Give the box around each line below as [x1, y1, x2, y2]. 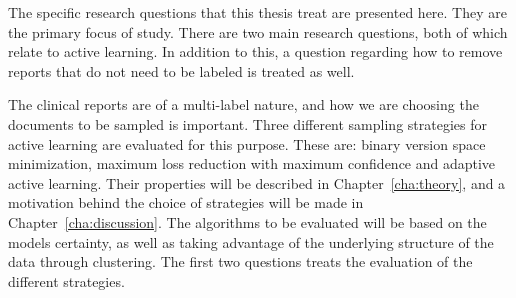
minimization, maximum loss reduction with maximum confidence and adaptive [8, 153, 496, 174]
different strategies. [8, 270, 125, 291]
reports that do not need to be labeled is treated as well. [8, 60, 355, 81]
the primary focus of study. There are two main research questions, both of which [8, 21, 508, 42]
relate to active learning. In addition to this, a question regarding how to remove [8, 41, 503, 62]
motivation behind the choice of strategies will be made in [8, 192, 364, 213]
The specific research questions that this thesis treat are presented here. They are [8, 2, 507, 22]
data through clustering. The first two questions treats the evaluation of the [8, 251, 473, 272]
